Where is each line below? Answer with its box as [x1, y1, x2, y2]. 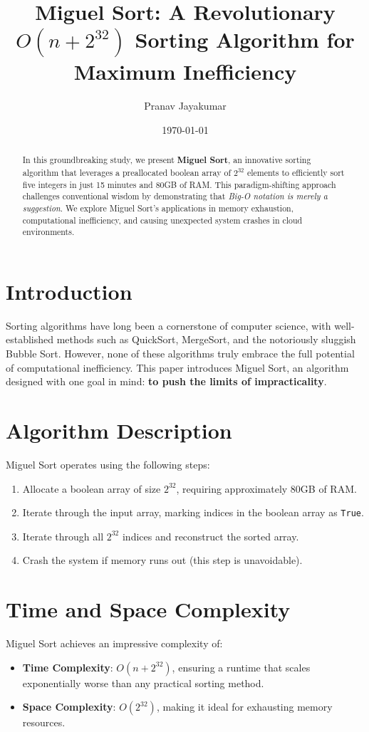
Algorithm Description [6, 415, 232, 444]
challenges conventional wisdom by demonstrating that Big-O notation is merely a [22, 190, 328, 202]
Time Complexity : [22, 659, 113, 674]
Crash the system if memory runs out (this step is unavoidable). [22, 553, 303, 568]
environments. [22, 226, 75, 238]
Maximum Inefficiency [73, 57, 297, 86]
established [6, 332, 54, 347]
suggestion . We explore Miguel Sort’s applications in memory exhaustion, [22, 202, 294, 214]
